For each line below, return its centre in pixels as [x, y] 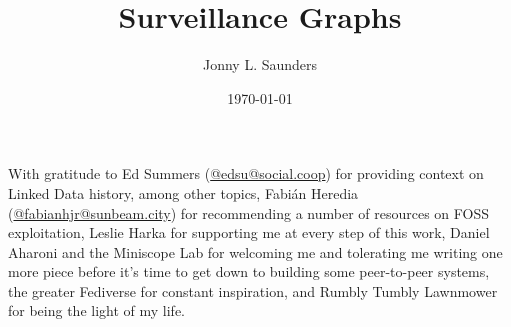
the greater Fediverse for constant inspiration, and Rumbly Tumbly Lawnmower [253, 290]
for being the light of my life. [97, 310]
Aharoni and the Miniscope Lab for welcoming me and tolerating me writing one [255, 251]
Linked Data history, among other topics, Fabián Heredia [183, 192]
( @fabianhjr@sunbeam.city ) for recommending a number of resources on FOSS [248, 212]
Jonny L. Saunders [260, 64]
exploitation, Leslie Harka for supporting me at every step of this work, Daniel [249, 232]
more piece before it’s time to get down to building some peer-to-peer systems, [249, 271]
